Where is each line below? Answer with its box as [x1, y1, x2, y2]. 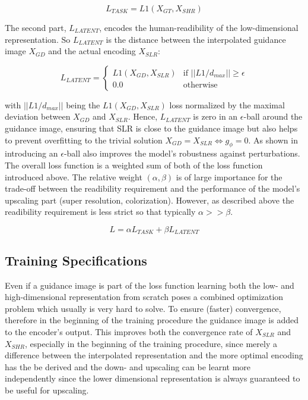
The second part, [5, 21, 66, 33]
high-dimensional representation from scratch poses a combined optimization [5, 290, 284, 303]
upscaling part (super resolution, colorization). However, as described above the [5, 193, 294, 206]
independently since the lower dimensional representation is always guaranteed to [5, 372, 300, 385]
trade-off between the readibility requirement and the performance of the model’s [5, 182, 300, 195]
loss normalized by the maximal [169, 98, 285, 111]
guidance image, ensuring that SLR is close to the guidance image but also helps [5, 121, 298, 134]
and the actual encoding [48, 45, 136, 57]
